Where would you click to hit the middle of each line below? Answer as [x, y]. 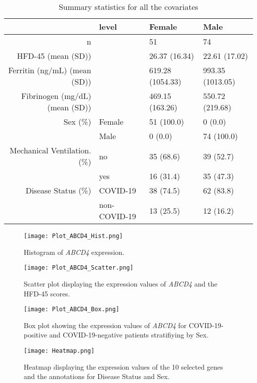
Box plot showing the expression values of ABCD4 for [105, 325]
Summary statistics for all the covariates [128, 7]
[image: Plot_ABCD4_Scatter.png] [79, 268]
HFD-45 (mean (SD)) [54, 56]
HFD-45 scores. [47, 293]
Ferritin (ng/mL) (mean [50, 70]
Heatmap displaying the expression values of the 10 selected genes [124, 366]
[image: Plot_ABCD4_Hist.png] [73, 236]
